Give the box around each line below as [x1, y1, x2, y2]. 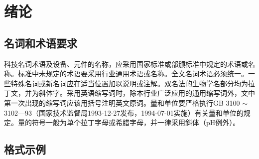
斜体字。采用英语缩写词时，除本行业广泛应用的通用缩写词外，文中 [38, 88, 255, 98]
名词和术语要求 [4, 35, 77, 50]
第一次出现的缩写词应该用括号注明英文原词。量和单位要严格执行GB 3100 [4, 97, 240, 108]
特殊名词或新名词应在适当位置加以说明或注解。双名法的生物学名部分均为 [10, 78, 248, 88]
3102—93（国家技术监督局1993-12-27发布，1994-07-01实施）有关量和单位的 [4, 107, 244, 118]
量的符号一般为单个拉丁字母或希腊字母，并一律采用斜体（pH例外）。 [17, 117, 240, 128]
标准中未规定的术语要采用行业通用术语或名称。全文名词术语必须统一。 [17, 68, 248, 79]
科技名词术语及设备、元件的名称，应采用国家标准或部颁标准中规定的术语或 [4, 58, 248, 69]
